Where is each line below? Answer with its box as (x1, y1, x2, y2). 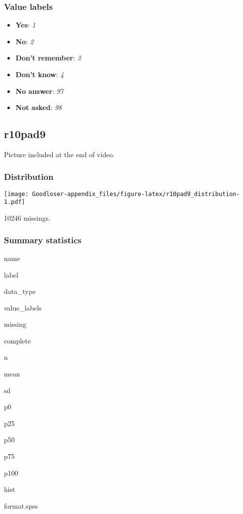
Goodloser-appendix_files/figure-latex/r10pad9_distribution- (32, 190, 240, 198)
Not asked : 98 (15, 102, 62, 113)
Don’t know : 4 (15, 69, 64, 79)
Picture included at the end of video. (4, 149, 115, 159)
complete (4, 335, 31, 345)
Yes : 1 (15, 20, 36, 30)
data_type (4, 286, 36, 296)
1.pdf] (4, 199, 25, 206)
